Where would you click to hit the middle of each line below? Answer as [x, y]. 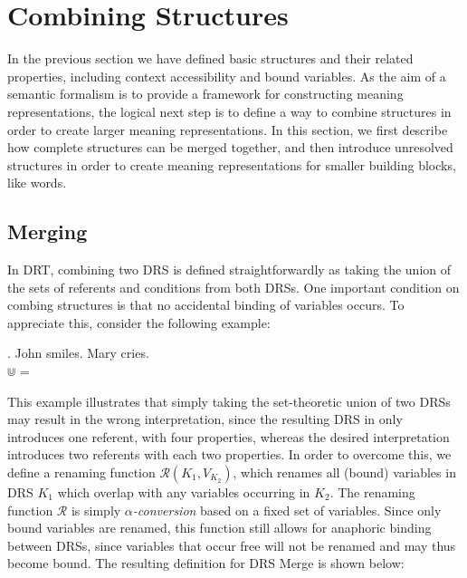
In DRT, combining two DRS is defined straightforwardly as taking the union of [229, 270]
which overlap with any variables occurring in [184, 492]
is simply [96, 510]
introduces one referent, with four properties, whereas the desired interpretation [229, 436]
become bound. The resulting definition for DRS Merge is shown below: [206, 563]
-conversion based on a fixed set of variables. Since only [287, 510]
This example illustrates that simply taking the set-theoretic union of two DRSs [229, 401]
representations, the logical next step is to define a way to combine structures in [229, 111]
